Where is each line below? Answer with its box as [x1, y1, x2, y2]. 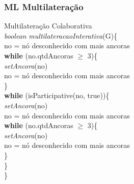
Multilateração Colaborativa [4, 20, 92, 31]
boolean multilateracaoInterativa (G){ [4, 30, 118, 41]
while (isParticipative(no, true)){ [4, 90, 110, 101]
